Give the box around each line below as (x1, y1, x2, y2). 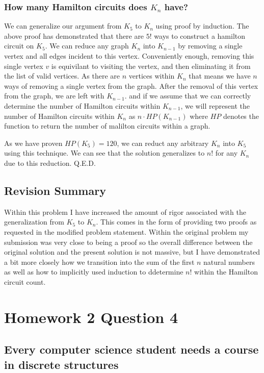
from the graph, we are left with (4, 90, 104, 101)
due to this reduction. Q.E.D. (4, 157, 96, 168)
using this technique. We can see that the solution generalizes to (4, 147, 205, 158)
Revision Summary (4, 182, 106, 198)
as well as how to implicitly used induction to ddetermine (4, 266, 183, 277)
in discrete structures (4, 356, 119, 372)
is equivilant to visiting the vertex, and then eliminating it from (51, 60, 251, 71)
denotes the (223, 110, 259, 121)
